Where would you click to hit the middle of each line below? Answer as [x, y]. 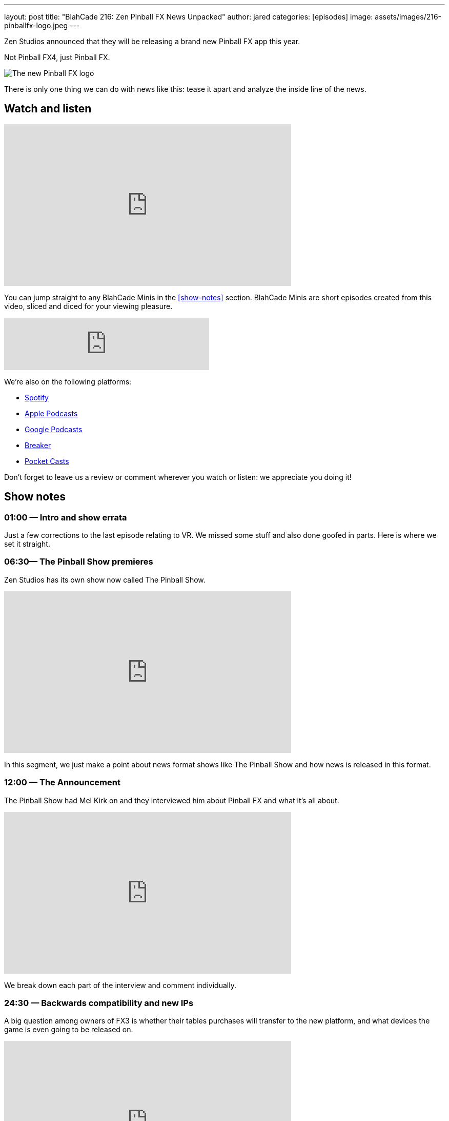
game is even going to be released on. [69, 1030]
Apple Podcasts [51, 413]
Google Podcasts [54, 429]
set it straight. [27, 544]
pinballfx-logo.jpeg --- [42, 25]
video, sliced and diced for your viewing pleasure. [88, 306]
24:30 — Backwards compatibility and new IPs [99, 1003]
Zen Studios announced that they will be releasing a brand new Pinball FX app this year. [152, 41]
